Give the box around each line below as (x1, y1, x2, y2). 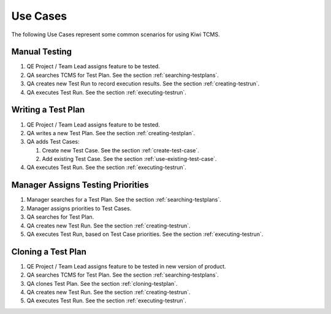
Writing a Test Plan (11, 104, 85, 115)
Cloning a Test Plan (11, 246, 87, 257)
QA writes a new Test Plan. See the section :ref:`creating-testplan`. (26, 129, 196, 136)
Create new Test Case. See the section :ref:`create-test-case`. (42, 146, 199, 154)
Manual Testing (11, 47, 72, 57)
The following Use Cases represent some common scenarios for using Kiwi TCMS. (11, 31, 220, 38)
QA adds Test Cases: (26, 138, 80, 146)
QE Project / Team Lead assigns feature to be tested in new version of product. (26, 262, 226, 270)
